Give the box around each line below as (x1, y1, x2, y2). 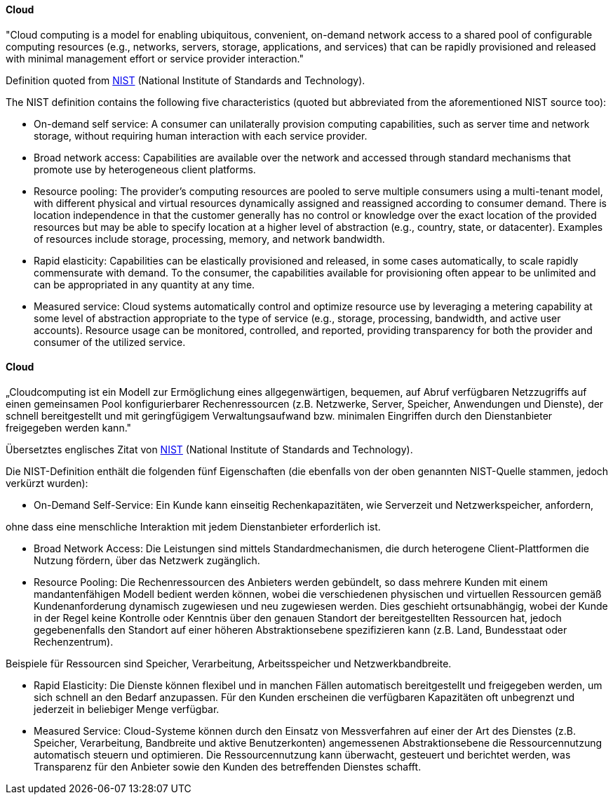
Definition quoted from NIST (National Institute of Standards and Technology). (6, 74, 365, 86)
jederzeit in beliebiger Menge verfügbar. (34, 702, 220, 715)
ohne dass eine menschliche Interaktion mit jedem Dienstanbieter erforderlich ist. (6, 520, 381, 533)
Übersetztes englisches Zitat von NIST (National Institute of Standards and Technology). (6, 443, 413, 455)
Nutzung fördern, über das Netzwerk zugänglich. (34, 554, 260, 566)
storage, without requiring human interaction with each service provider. (34, 129, 368, 142)
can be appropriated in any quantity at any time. (34, 278, 255, 291)
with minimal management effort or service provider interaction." (6, 52, 304, 65)
